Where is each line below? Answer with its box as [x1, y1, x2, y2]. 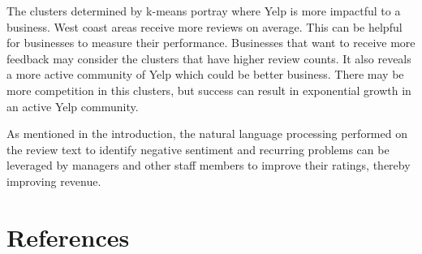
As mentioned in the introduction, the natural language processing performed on [6, 125, 407, 142]
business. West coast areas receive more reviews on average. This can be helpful [6, 18, 403, 35]
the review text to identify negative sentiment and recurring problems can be [6, 140, 390, 157]
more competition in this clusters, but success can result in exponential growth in [6, 81, 411, 98]
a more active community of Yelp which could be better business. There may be [6, 66, 404, 83]
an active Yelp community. [6, 97, 139, 114]
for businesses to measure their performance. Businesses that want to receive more [6, 34, 416, 51]
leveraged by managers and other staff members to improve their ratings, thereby [6, 157, 411, 174]
